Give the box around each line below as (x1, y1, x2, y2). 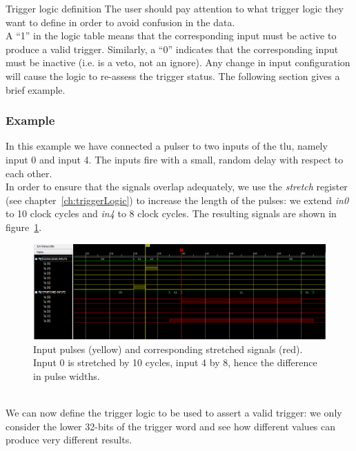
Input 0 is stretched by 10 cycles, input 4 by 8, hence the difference (33, 355, 317, 370)
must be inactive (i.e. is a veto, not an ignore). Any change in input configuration (6, 55, 350, 70)
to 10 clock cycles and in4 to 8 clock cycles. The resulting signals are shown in (6, 206, 337, 221)
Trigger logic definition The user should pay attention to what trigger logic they (6, 1, 344, 15)
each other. (6, 166, 52, 180)
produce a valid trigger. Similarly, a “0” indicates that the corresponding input (6, 41, 339, 56)
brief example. (6, 82, 66, 97)
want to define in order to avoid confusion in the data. (6, 14, 235, 29)
